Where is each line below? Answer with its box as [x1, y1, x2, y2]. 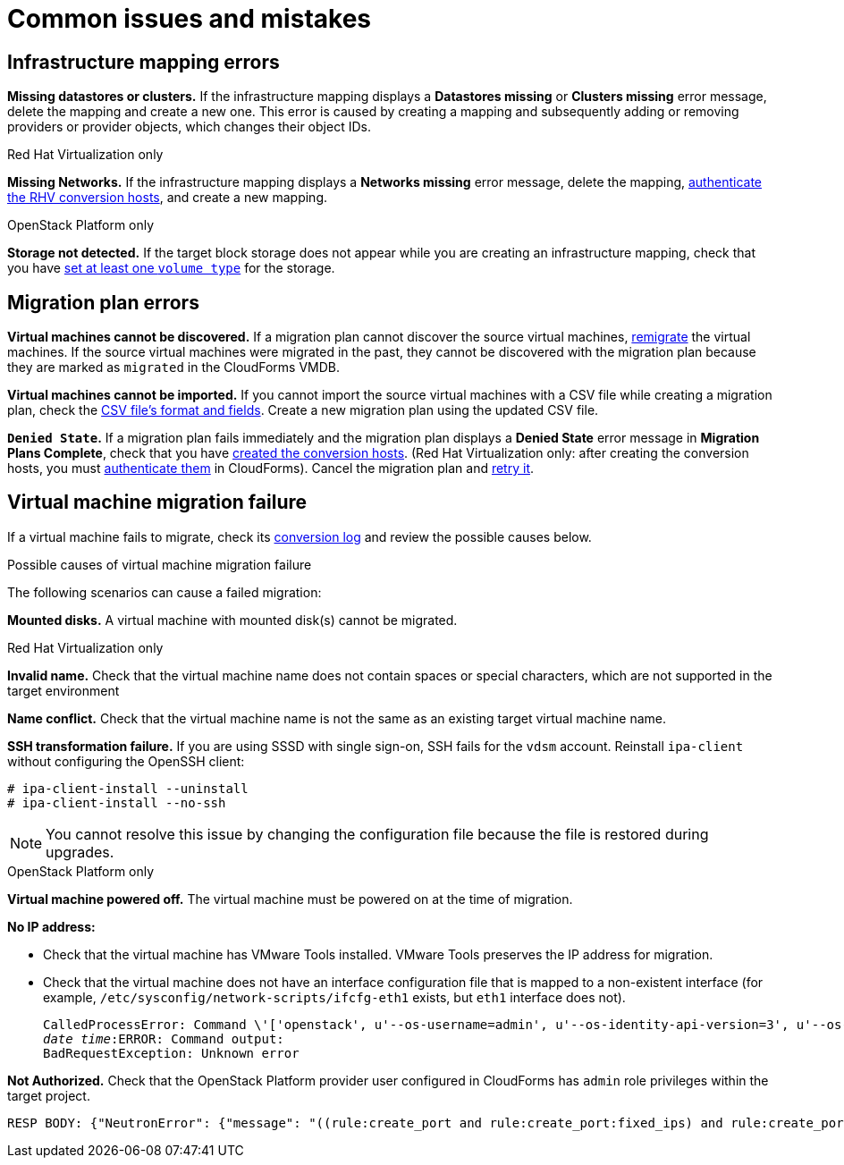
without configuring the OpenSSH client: [7, 753, 245, 769]
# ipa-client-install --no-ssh [7, 795, 226, 810]
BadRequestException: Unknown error [43, 1045, 300, 1060]
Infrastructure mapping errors [7, 50, 280, 73]
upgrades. [46, 842, 114, 861]
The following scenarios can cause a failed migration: [7, 584, 322, 600]
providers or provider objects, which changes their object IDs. [7, 119, 371, 135]
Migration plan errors [7, 291, 199, 314]
